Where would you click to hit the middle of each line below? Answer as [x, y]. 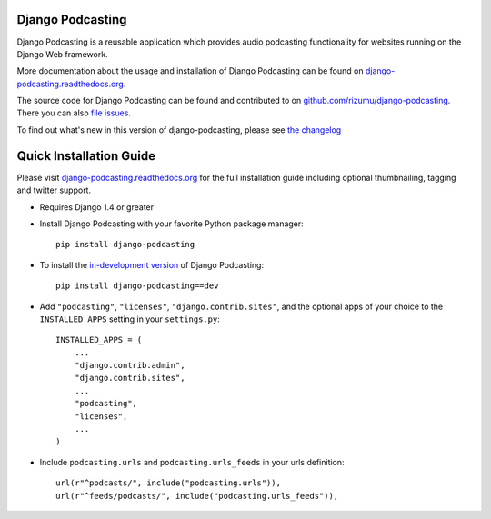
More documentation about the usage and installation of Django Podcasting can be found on [190, 71]
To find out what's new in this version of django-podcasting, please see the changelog [179, 130]
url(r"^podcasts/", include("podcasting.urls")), [169, 483]
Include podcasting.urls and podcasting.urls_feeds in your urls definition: [192, 462]
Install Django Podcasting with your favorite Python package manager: [171, 224]
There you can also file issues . [74, 113]
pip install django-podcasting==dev [137, 286]
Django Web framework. [62, 54]
